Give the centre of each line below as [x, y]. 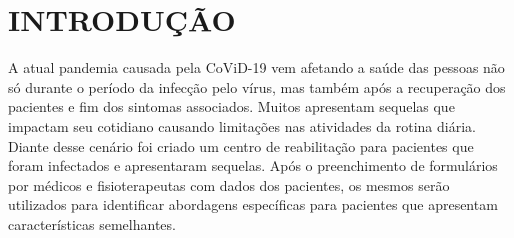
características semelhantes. [92, 223]
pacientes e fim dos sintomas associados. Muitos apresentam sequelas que [231, 106]
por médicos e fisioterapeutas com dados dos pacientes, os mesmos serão [229, 184]
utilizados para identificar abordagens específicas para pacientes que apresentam [253, 204]
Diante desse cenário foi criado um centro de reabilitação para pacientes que [241, 145]
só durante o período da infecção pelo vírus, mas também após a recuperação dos [257, 86]
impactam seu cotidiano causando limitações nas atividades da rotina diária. [242, 125]
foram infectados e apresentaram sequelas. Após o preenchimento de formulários [253, 165]
